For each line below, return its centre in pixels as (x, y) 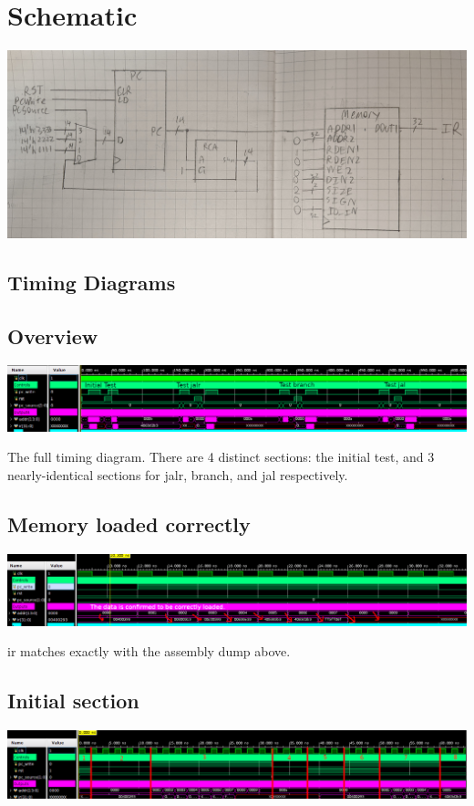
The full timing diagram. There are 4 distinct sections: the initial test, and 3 (221, 457)
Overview (53, 335)
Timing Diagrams (92, 282)
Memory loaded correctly (129, 523)
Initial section (73, 701)
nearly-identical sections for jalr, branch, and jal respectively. (178, 474)
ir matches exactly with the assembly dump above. (149, 651)
